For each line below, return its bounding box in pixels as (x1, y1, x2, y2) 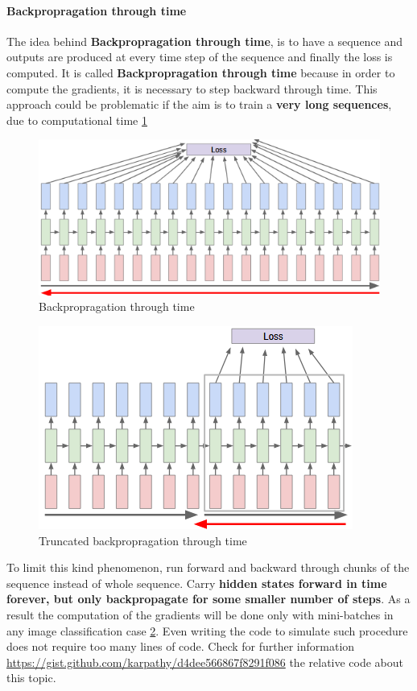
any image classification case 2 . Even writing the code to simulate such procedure (6, 622, 408, 639)
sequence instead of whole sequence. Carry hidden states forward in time (6, 574, 387, 591)
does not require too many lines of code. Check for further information (6, 638, 355, 655)
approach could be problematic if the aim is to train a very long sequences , (6, 96, 392, 113)
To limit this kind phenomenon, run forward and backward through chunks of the (6, 559, 410, 576)
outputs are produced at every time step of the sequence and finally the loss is (6, 48, 393, 65)
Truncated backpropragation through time (39, 532, 247, 548)
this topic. (6, 669, 56, 686)
